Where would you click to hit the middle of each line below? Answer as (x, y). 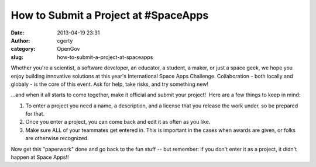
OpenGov (68, 49)
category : (23, 49)
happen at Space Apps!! (40, 157)
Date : (18, 33)
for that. (35, 114)
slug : (17, 57)
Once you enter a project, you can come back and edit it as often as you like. (118, 122)
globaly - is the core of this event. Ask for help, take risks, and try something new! (110, 84)
